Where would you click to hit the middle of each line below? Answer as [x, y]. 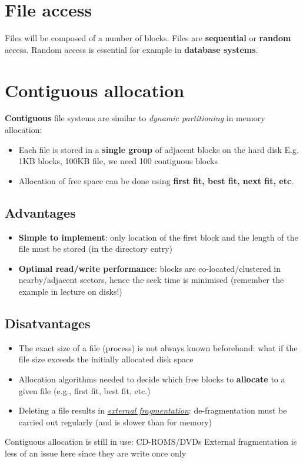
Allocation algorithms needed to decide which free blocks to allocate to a [152, 379]
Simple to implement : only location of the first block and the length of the [158, 237]
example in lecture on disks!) [70, 291]
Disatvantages [48, 323]
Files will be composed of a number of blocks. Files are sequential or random [148, 38]
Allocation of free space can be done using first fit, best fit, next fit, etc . [156, 180]
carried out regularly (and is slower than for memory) [115, 422]
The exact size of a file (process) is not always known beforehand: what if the [158, 347]
